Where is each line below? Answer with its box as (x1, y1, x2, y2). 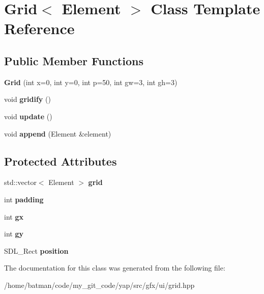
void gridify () (4, 94, 51, 104)
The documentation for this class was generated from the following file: (4, 262, 225, 273)
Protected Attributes (4, 153, 117, 169)
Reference (4, 18, 75, 39)
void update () (4, 111, 52, 121)
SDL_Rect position (4, 245, 69, 256)
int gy (4, 228, 23, 239)
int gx (4, 211, 23, 222)
